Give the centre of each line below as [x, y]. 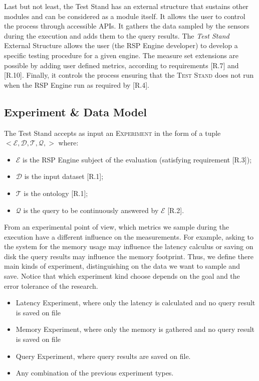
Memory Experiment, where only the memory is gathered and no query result [135, 329]
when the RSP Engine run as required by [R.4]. [77, 84]
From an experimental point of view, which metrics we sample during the [116, 227]
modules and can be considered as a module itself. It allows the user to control [125, 16]
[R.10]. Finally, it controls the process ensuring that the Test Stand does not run [129, 75]
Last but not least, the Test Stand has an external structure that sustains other [126, 6]
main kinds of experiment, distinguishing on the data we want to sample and [122, 266]
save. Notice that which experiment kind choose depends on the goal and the [122, 276]
